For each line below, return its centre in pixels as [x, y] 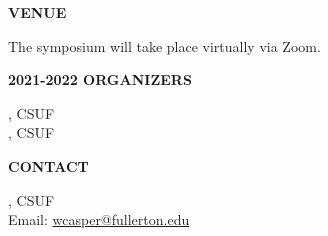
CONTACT [48, 165]
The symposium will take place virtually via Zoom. [164, 45]
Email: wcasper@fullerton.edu [99, 219]
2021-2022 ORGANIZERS [100, 79]
